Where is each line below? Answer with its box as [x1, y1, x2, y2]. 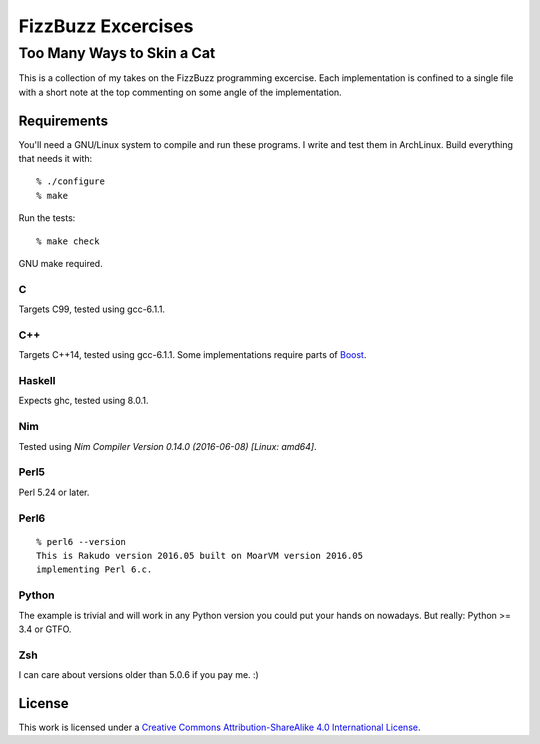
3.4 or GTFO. [18, 623, 72, 635]
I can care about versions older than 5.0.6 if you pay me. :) [18, 669, 259, 681]
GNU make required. [18, 258, 104, 270]
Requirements [18, 112, 109, 129]
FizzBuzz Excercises [18, 15, 194, 37]
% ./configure [36, 176, 105, 187]
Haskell [18, 374, 56, 388]
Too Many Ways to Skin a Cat [18, 44, 216, 62]
